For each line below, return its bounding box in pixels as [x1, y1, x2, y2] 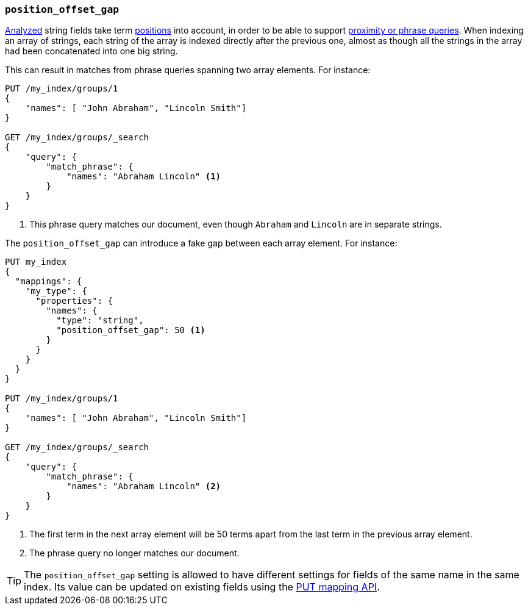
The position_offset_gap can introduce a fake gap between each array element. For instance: [5, 238, 398, 249]
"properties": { [35, 296, 113, 306]
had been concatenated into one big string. [5, 46, 178, 57]
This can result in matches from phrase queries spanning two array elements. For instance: [5, 65, 371, 76]
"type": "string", [56, 315, 144, 326]
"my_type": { [25, 286, 87, 296]
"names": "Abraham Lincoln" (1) [66, 171, 221, 182]
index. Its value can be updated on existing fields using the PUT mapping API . [24, 581, 380, 594]
